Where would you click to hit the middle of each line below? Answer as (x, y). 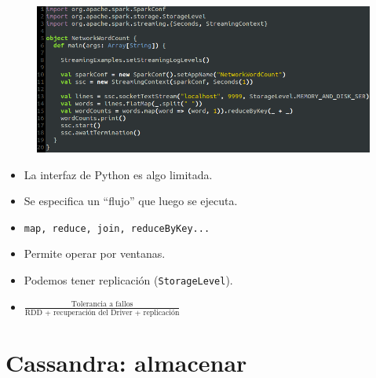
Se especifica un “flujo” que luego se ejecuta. (131, 201)
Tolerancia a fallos (102, 305)
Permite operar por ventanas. (95, 253)
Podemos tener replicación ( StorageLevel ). (128, 280)
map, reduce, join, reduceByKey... (117, 228)
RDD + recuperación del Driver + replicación (102, 313)
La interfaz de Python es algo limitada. (118, 174)
